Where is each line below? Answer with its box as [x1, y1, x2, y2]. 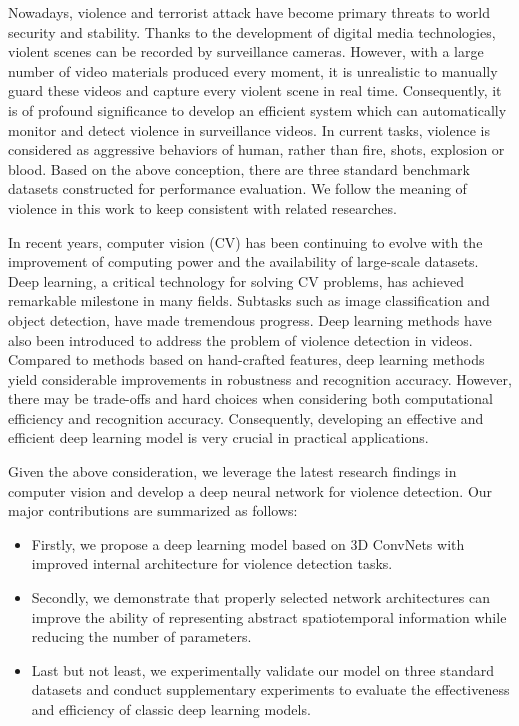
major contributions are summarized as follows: [8, 500, 298, 521]
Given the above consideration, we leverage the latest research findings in [8, 461, 457, 482]
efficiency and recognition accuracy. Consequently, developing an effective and [8, 407, 484, 428]
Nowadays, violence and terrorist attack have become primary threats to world [8, 2, 490, 22]
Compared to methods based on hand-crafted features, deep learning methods [8, 349, 485, 370]
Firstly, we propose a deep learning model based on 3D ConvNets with [31, 533, 465, 554]
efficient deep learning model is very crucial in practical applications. [8, 427, 429, 448]
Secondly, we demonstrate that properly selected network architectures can [31, 587, 490, 608]
